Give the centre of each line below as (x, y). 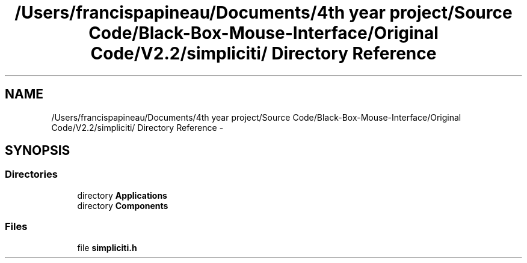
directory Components (123, 205)
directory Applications (122, 195)
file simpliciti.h (107, 247)
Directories (31, 174)
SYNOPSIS (38, 151)
